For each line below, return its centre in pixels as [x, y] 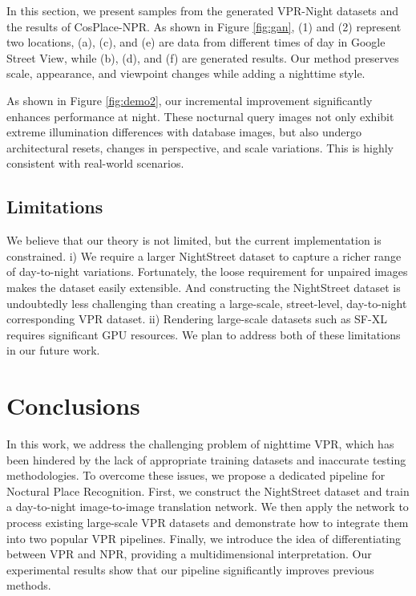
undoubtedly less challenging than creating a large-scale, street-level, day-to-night [207, 303]
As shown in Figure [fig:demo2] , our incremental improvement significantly [190, 100]
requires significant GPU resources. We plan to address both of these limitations [204, 334]
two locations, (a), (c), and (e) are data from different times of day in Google [196, 42]
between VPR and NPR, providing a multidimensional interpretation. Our [189, 554]
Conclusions [73, 405]
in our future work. [53, 350]
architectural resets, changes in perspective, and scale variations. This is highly [200, 147]
